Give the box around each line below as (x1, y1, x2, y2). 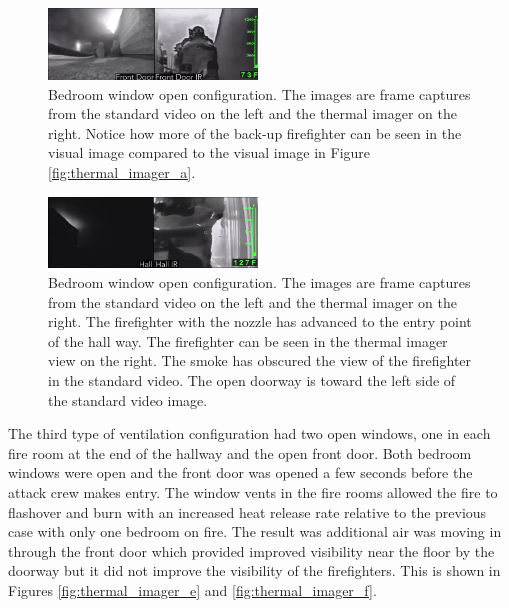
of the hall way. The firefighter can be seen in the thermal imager (48, 330, 448, 351)
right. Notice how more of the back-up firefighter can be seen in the (48, 122, 462, 143)
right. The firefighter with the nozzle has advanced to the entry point (48, 311, 472, 332)
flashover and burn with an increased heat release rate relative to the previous (8, 501, 487, 522)
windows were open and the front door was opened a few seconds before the (8, 462, 473, 483)
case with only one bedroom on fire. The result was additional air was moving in (8, 521, 502, 542)
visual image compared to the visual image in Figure (48, 142, 371, 163)
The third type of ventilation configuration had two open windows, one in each (8, 423, 491, 444)
